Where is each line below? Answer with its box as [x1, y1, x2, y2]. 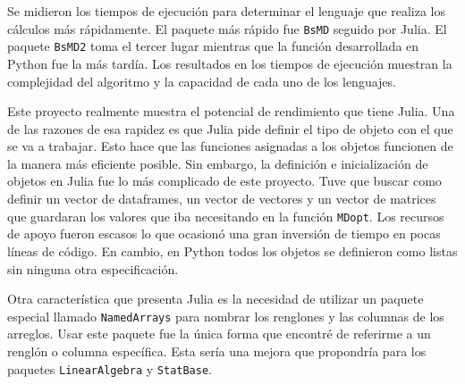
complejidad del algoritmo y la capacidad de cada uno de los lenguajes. [7, 71, 396, 90]
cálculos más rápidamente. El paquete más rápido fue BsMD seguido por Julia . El [7, 19, 447, 38]
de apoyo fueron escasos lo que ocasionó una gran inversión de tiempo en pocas [7, 224, 441, 243]
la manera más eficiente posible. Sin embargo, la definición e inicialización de [7, 154, 428, 172]
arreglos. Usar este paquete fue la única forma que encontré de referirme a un [7, 324, 431, 343]
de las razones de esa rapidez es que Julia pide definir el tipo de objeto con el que [7, 119, 453, 138]
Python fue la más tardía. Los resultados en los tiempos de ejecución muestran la [7, 54, 452, 72]
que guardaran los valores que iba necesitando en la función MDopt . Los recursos [7, 206, 444, 225]
